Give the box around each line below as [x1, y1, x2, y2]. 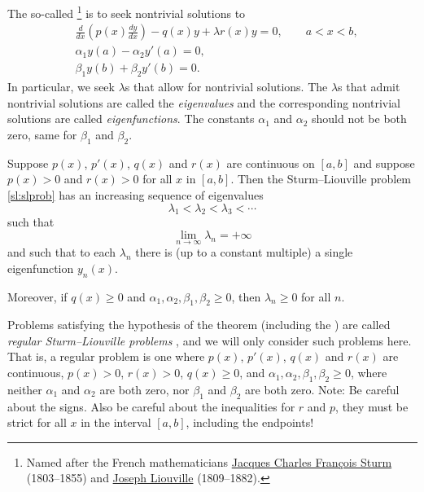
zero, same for [7, 125, 77, 143]
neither [7, 380, 42, 398]
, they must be [335, 398, 409, 415]
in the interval [81, 414, 151, 431]
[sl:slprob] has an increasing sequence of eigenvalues [7, 186, 264, 203]
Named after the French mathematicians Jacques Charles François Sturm [26, 453, 392, 470]
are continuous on [226, 154, 315, 171]
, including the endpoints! [186, 414, 314, 431]
